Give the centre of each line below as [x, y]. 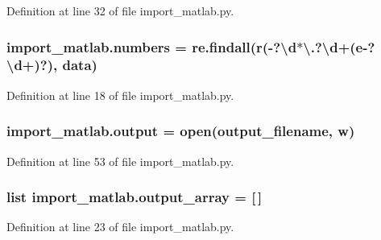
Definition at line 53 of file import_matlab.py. [120, 161]
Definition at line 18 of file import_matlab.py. [120, 95]
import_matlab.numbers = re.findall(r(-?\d [152, 46]
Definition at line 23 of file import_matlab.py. [120, 227]
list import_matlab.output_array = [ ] [135, 197]
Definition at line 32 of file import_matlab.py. [120, 10]
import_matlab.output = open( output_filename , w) [181, 131]
